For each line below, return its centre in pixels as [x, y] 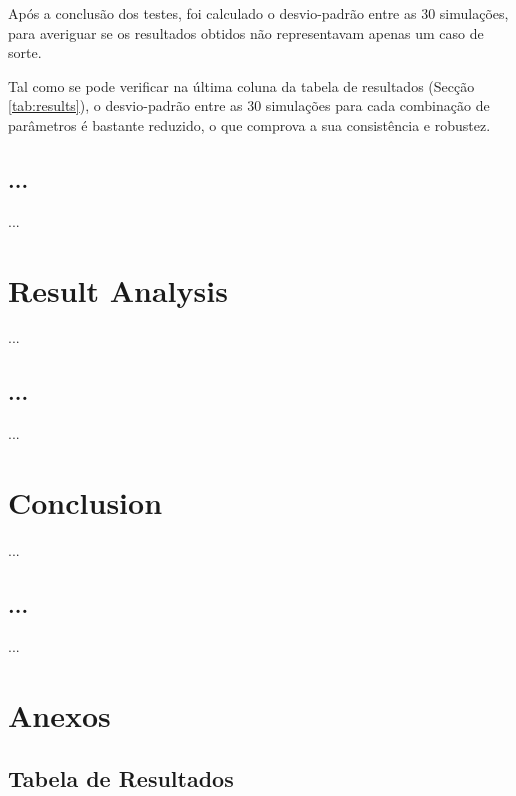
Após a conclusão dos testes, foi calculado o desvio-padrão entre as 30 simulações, [258, 13]
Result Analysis [118, 289]
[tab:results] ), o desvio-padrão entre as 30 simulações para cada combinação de [249, 105]
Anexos [59, 714]
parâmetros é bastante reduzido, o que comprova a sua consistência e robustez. [249, 124]
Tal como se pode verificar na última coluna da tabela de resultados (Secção [241, 85]
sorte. [25, 52]
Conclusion [85, 502]
